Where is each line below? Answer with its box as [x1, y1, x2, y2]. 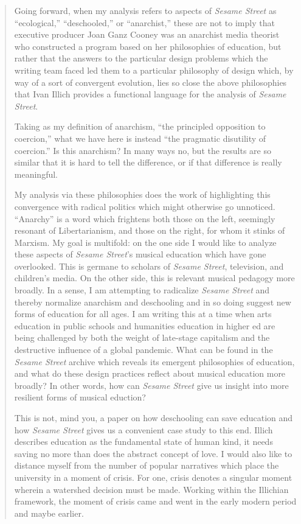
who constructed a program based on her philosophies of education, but [14, 40, 282, 52]
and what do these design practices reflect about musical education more [14, 367, 286, 380]
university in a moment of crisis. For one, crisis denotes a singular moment [14, 470, 292, 483]
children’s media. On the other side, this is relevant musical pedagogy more [14, 271, 295, 284]
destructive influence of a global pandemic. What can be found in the [14, 343, 273, 356]
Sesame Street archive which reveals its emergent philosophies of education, [14, 355, 295, 368]
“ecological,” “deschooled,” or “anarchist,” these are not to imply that [14, 16, 275, 29]
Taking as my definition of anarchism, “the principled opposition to [14, 120, 266, 133]
